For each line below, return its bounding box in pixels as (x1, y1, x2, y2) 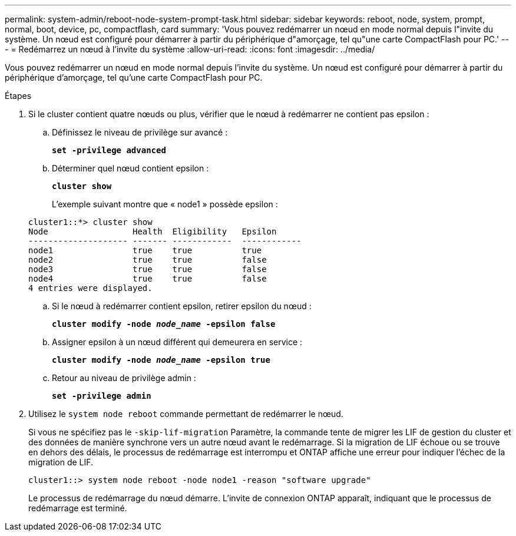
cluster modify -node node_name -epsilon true (52, 355, 270, 365)
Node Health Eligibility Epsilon (28, 227, 277, 236)
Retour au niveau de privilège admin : (52, 373, 196, 383)
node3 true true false (28, 264, 267, 274)
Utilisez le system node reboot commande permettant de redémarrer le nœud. (28, 409, 343, 419)
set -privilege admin (52, 391, 151, 401)
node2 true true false (28, 255, 267, 264)
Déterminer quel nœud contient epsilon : (52, 163, 209, 173)
